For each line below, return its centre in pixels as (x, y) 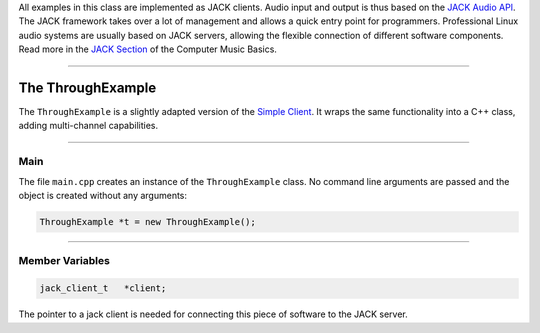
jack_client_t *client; (103, 288)
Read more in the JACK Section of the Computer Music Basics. (147, 49)
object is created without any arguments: (103, 195)
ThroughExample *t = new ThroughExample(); (148, 221)
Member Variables (64, 261)
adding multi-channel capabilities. (88, 126)
